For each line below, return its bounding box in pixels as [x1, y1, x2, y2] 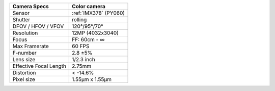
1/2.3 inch [72, 56, 95, 63]
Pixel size [12, 76, 36, 83]
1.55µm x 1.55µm [72, 76, 112, 83]
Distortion [12, 69, 36, 76]
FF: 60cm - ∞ [72, 36, 105, 43]
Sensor [12, 10, 30, 16]
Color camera [72, 3, 105, 10]
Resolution [12, 29, 38, 36]
